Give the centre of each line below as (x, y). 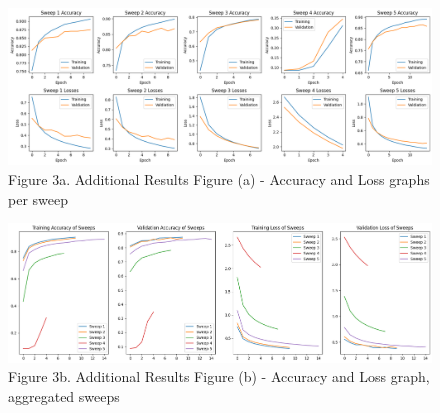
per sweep (38, 198)
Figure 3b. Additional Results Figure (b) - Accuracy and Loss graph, (219, 376)
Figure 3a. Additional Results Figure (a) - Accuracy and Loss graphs (219, 178)
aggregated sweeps (64, 395)
